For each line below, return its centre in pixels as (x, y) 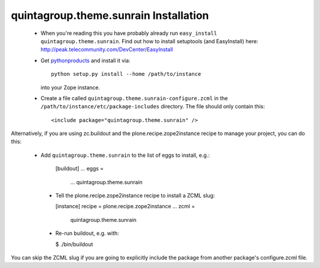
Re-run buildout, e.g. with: (87, 233)
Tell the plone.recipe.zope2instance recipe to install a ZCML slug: (135, 196)
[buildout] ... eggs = (79, 169)
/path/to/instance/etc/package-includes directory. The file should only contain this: (153, 106)
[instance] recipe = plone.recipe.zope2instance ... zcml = (125, 206)
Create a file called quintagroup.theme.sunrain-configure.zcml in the (134, 98)
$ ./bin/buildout (74, 244)
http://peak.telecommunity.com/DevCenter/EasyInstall (107, 50)
